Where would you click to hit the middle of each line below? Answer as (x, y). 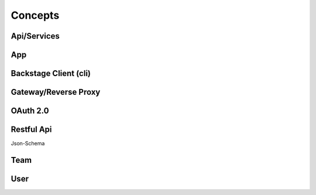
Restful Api (31, 130)
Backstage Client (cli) (51, 73)
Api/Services (35, 36)
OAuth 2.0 (30, 111)
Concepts (35, 15)
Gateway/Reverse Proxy (56, 92)
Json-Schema (28, 143)
